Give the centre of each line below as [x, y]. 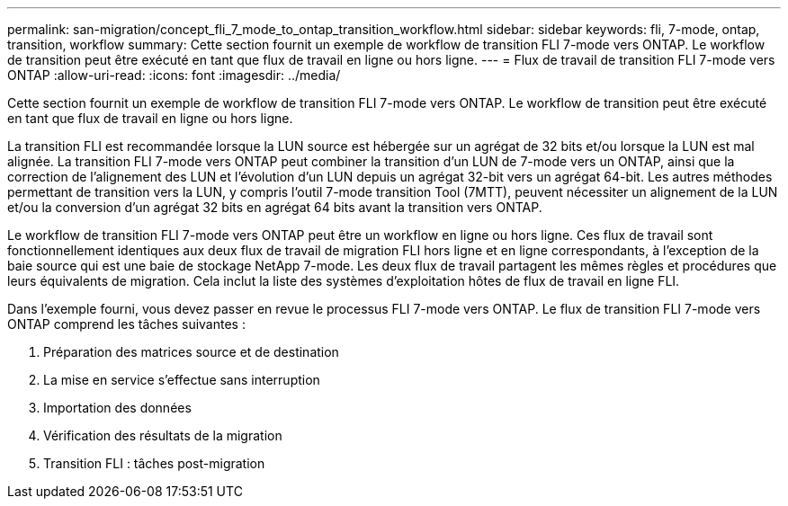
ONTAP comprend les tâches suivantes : [126, 324]
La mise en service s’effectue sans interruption [182, 380]
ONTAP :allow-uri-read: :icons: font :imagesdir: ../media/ [174, 75]
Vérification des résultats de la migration [163, 435]
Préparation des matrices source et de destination [191, 352]
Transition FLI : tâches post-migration [154, 463]
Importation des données [117, 408]
